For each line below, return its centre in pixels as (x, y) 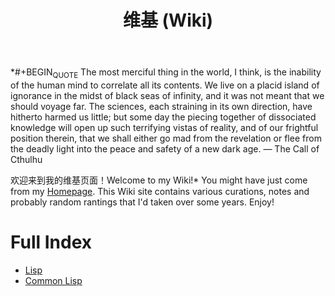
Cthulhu (26, 159)
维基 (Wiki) (168, 20)
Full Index (51, 242)
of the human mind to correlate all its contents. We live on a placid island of (165, 85)
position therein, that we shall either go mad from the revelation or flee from (166, 138)
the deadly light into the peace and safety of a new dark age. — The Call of (165, 148)
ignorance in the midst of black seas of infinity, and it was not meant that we (167, 95)
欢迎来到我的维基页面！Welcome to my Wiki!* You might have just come (159, 180)
